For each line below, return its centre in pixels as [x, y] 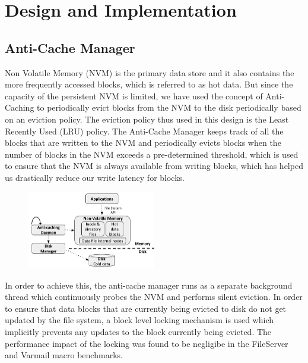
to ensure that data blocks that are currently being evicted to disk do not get [146, 308]
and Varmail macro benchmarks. [64, 355]
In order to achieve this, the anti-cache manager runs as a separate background [149, 285]
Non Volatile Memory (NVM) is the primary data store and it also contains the [150, 72]
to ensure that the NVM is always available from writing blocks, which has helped [154, 166]
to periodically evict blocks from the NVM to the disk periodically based [169, 107]
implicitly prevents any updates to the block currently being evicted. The [138, 332]
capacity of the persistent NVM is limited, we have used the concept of [134, 96]
